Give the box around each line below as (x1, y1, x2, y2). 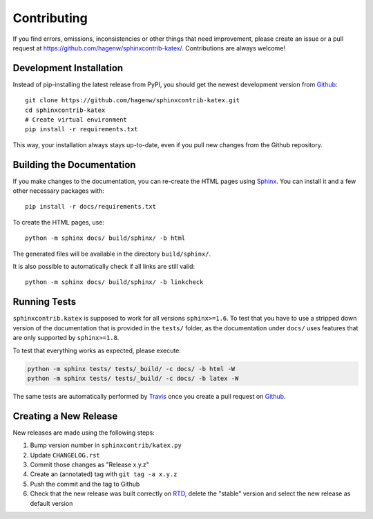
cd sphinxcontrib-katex (25, 106, 106, 114)
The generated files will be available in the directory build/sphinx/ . (12, 249, 211, 258)
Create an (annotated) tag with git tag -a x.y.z (30, 470, 178, 478)
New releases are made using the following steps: (12, 428, 155, 437)
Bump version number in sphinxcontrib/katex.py (30, 441, 182, 449)
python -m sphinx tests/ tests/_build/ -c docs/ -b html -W (27, 365, 236, 372)
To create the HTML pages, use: (12, 218, 105, 226)
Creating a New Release (12, 410, 118, 422)
